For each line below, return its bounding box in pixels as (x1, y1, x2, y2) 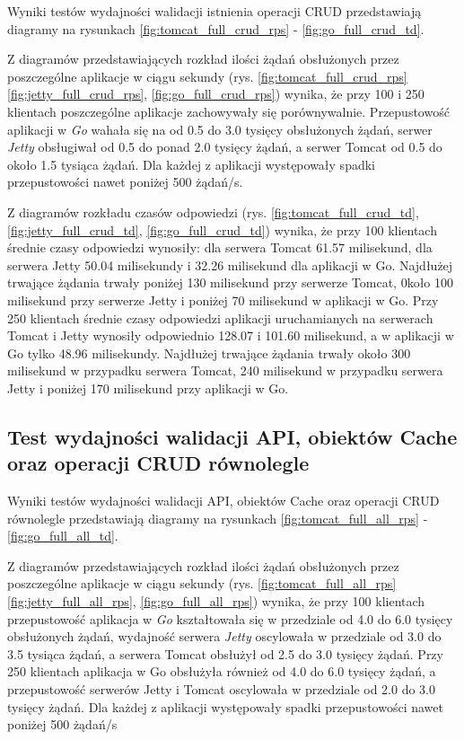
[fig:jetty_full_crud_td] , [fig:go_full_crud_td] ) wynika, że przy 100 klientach (7, 220, 437, 239)
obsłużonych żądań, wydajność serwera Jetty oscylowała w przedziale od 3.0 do (7, 627, 442, 646)
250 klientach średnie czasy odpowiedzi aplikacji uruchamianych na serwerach (7, 308, 433, 327)
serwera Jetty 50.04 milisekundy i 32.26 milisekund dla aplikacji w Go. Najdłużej (7, 255, 453, 274)
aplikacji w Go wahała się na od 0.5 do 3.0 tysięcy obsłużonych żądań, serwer (7, 119, 433, 138)
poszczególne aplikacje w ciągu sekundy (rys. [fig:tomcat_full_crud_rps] (7, 66, 407, 85)
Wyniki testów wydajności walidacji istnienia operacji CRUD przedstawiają (7, 2, 422, 20)
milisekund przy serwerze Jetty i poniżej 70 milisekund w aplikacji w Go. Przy (7, 290, 439, 309)
